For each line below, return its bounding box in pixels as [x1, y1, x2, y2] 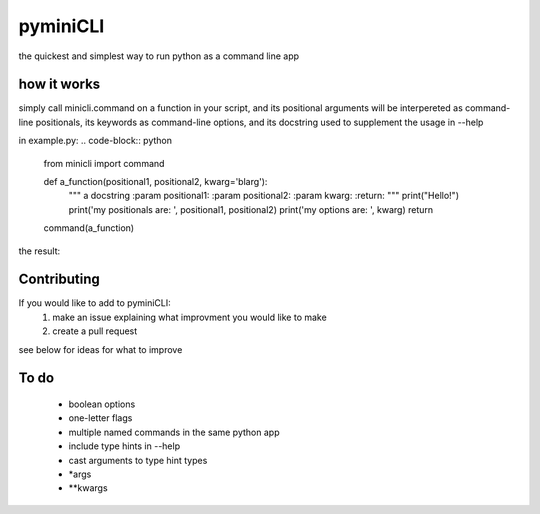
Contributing [18, 271, 100, 288]
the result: [18, 245, 61, 257]
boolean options [68, 398, 136, 410]
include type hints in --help [68, 440, 180, 452]
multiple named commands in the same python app [68, 426, 280, 438]
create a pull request [52, 325, 138, 337]
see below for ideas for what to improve [18, 343, 183, 355]
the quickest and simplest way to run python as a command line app [18, 50, 300, 62]
